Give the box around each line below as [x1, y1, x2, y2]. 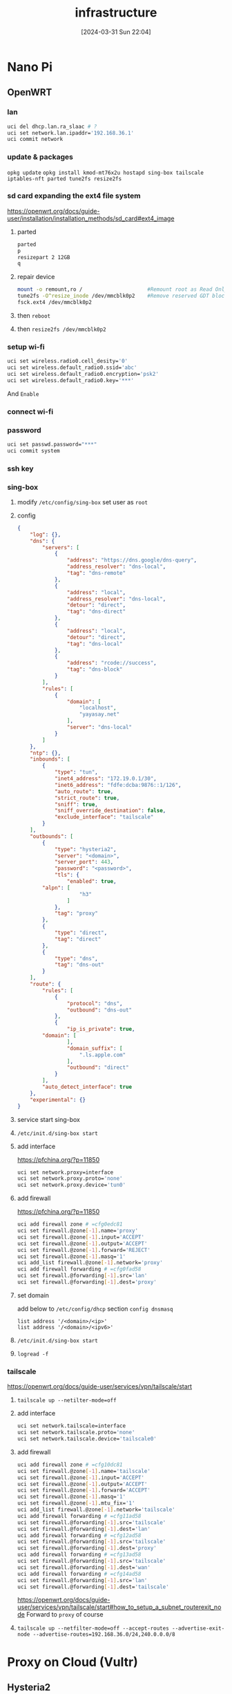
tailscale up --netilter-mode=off [17, 1397, 117, 1404]
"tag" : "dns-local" [66, 640, 123, 647]
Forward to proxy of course [26, 1610, 104, 1619]
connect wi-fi [7, 406, 54, 416]
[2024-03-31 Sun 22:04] [81, 28, 151, 36]
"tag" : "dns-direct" [66, 608, 126, 616]
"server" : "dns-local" [66, 724, 133, 731]
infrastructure [75, 5, 157, 21]
